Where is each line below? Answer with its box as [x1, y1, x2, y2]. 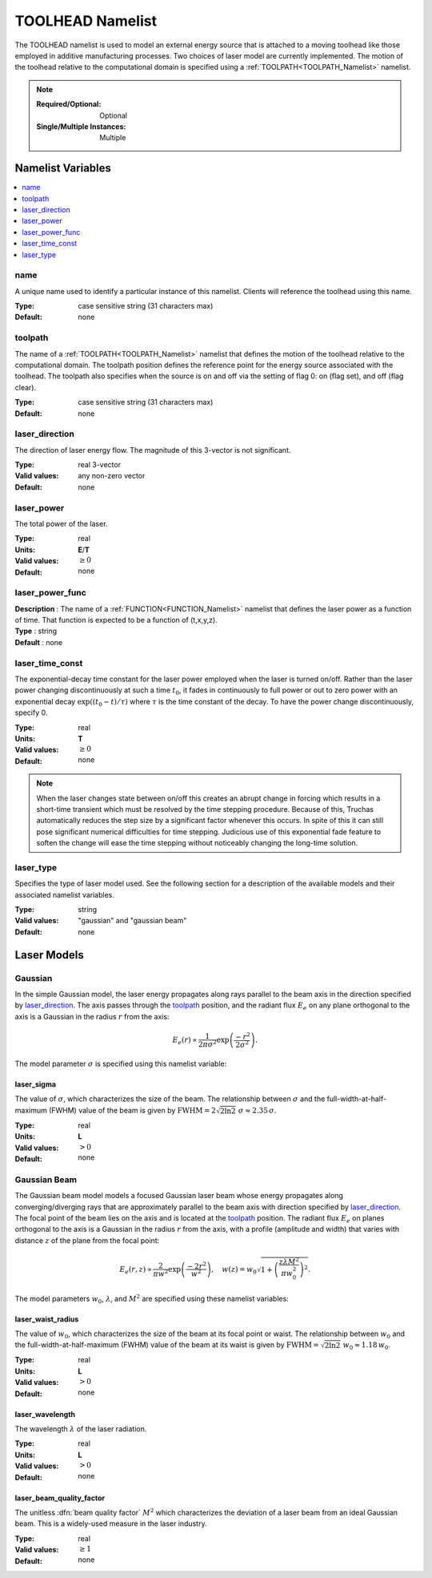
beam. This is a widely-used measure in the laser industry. [14, 1519, 207, 1528]
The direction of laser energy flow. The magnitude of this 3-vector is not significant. [14, 445, 291, 454]
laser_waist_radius [14, 1314, 79, 1324]
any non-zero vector [78, 471, 146, 481]
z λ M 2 [278, 1255, 300, 1266]
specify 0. [14, 708, 48, 717]
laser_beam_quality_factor [14, 1493, 106, 1503]
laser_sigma [14, 1080, 56, 1089]
